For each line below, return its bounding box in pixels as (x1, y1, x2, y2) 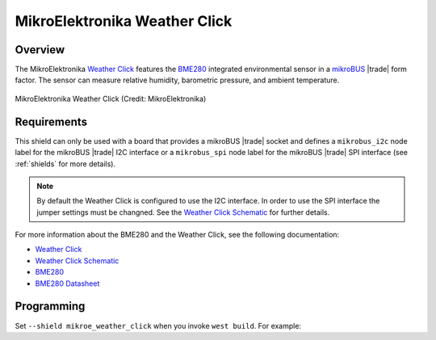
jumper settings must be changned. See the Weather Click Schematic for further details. (36, 207, 330, 217)
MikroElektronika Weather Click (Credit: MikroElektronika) (15, 94, 207, 103)
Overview (15, 43, 65, 57)
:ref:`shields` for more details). (15, 158, 116, 169)
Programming (15, 300, 86, 313)
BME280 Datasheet (35, 279, 100, 288)
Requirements (15, 115, 88, 128)
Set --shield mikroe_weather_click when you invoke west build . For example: (15, 321, 302, 330)
